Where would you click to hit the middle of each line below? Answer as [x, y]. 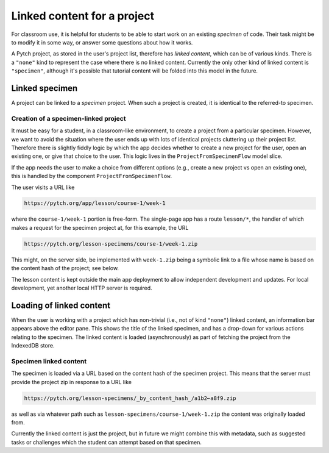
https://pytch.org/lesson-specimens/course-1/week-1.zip [111, 244]
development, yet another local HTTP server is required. [82, 288]
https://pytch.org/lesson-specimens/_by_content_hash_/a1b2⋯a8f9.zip [130, 398]
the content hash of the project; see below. [65, 268]
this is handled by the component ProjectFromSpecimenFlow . [92, 176]
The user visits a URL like [43, 187]
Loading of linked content [61, 305]
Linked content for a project [83, 16]
